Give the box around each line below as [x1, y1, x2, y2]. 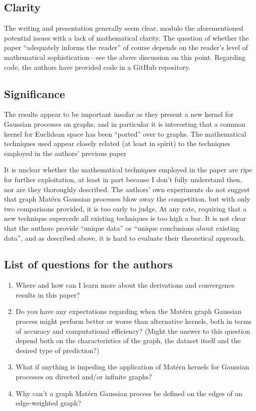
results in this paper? [15, 289, 80, 300]
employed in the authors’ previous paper [4, 148, 127, 158]
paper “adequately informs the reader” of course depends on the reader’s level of [4, 42, 248, 52]
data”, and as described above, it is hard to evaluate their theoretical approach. [4, 232, 246, 243]
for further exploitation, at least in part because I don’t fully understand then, [4, 174, 242, 184]
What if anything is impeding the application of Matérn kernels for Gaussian [15, 361, 249, 372]
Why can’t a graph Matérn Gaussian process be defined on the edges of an [15, 388, 243, 398]
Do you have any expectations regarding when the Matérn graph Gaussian [15, 306, 242, 316]
